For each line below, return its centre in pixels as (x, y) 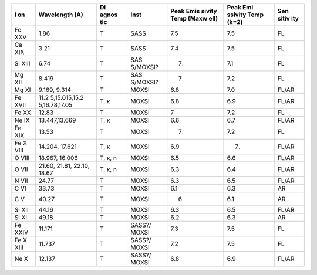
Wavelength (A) (61, 15)
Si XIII (22, 63)
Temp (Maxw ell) (194, 18)
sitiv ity (288, 18)
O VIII (22, 158)
